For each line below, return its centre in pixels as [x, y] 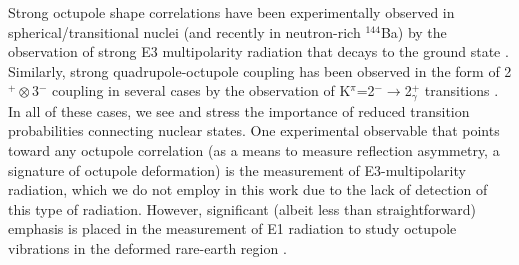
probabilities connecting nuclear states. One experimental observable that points [254, 130]
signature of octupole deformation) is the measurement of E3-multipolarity [237, 169]
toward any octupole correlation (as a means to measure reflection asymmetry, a [254, 150]
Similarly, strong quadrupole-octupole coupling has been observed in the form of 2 [260, 70]
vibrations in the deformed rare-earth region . [147, 247]
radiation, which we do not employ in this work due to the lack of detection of [248, 189]
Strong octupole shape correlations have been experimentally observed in [231, 12]
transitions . [461, 90]
